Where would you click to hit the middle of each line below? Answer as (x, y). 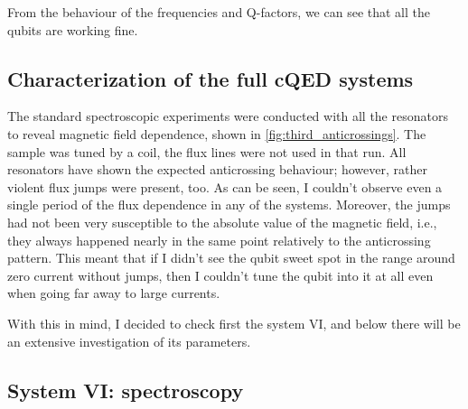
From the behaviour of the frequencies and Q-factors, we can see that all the (219, 12)
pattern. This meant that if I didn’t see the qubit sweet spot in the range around (231, 258)
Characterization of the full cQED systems (211, 78)
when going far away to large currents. (114, 293)
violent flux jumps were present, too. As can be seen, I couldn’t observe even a (225, 186)
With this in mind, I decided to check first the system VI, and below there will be (234, 323)
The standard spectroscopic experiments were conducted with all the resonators (228, 116)
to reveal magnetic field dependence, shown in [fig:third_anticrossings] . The (217, 133)
